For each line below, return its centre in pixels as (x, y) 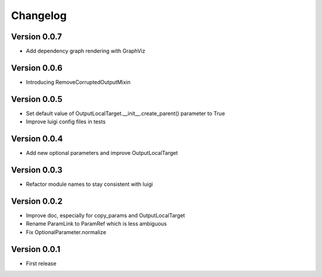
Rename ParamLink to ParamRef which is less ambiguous (96, 224)
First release (41, 263)
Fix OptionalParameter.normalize (66, 232)
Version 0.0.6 (37, 68)
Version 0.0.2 (37, 201)
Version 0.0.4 (37, 139)
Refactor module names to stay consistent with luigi (89, 184)
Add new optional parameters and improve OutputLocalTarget (102, 153)
